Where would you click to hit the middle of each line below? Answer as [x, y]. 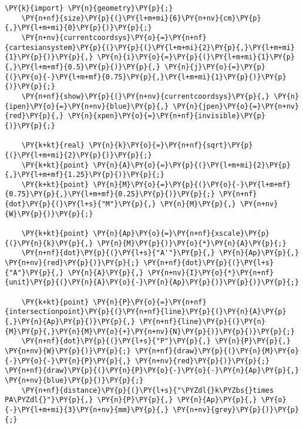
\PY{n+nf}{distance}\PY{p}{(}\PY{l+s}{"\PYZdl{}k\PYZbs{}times [148, 390]
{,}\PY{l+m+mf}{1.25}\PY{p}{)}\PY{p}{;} [85, 175]
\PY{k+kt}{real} [53, 146]
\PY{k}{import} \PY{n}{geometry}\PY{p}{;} [89, 8]
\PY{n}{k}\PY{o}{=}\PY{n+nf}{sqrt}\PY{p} [171, 146]
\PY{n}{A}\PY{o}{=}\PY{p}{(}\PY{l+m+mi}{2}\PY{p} [192, 165]
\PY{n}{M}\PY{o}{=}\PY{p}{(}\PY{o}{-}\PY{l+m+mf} [192, 184]
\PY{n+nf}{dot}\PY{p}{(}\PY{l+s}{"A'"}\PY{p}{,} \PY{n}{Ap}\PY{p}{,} [160, 253]
